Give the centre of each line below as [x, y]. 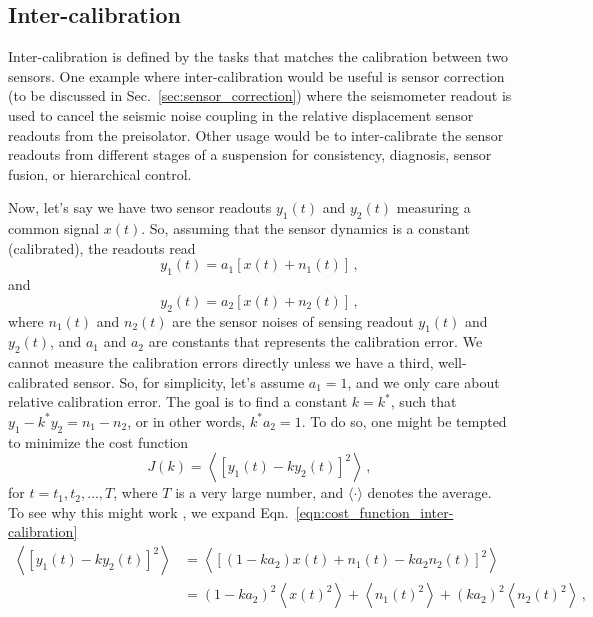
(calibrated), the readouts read [102, 247]
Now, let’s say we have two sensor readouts [140, 207]
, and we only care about [423, 381]
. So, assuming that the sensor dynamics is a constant [306, 228]
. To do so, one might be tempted [404, 420]
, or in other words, [186, 420]
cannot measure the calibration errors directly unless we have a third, [221, 362]
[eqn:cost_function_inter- [374, 511]
